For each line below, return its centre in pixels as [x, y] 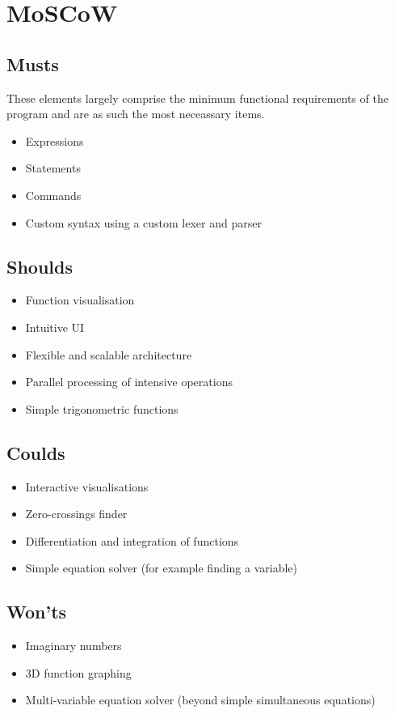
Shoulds [40, 266]
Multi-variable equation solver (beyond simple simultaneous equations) [200, 700]
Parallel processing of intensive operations [129, 382]
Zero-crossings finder [76, 514]
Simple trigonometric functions [102, 408]
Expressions [55, 140]
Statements [53, 168]
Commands [53, 195]
